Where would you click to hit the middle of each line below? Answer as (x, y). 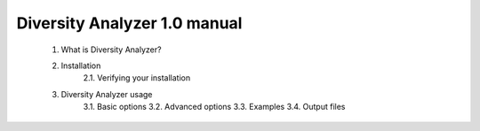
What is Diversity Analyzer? (111, 50)
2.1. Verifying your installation (137, 78)
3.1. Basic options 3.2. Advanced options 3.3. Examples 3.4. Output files (214, 107)
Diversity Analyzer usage (107, 94)
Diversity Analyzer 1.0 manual (129, 23)
